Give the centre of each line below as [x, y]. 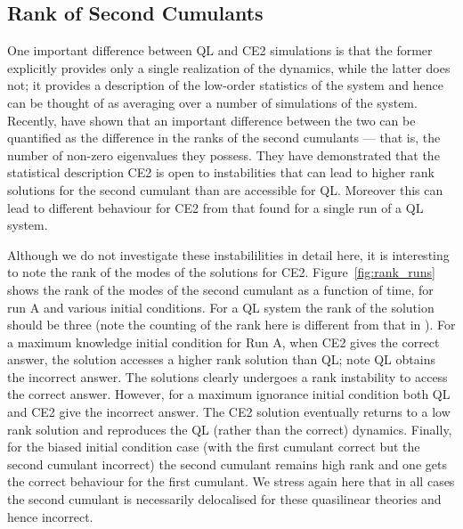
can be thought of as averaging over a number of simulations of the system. [212, 102]
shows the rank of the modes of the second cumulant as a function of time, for [220, 289]
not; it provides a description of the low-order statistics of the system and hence [225, 85]
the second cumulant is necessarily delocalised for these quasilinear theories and [224, 499]
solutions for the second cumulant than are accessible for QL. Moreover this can [225, 189]
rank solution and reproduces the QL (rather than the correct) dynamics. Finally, [230, 429]
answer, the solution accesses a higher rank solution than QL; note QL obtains [221, 359]
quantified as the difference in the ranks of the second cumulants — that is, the [224, 138]
